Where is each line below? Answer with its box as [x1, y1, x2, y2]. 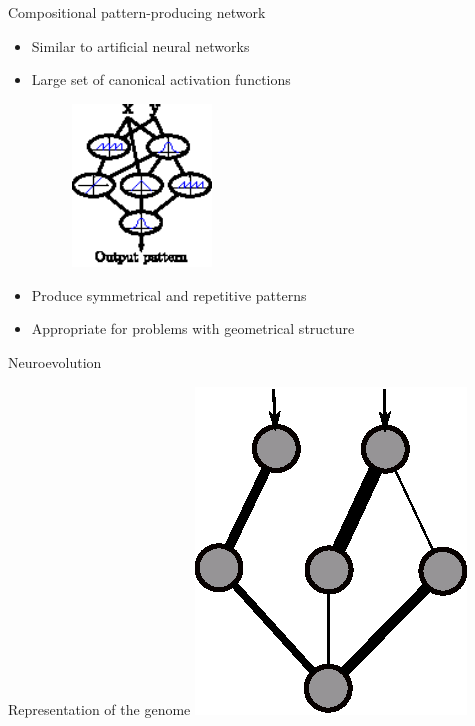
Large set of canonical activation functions [31, 69, 291, 90]
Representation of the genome [8, 698, 191, 719]
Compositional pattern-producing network [8, 2, 266, 22]
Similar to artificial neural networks [31, 35, 250, 56]
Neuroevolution [8, 351, 102, 372]
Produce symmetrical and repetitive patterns [31, 284, 307, 305]
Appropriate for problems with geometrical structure [31, 318, 355, 339]
